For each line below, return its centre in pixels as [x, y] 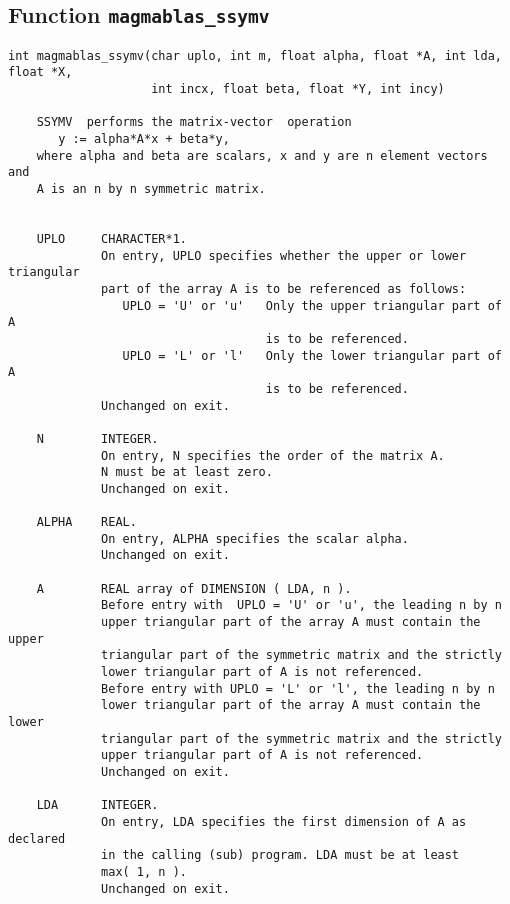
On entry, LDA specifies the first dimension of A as [284, 821]
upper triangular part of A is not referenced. [262, 755]
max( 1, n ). [144, 871]
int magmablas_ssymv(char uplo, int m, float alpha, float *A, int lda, [255, 55]
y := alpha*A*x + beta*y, [144, 139]
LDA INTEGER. [97, 805]
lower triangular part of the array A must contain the [291, 705]
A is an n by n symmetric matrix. [151, 189]
